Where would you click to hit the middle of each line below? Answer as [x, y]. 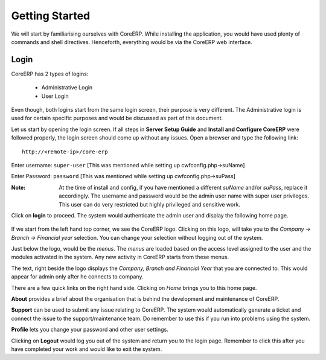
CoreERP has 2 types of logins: [50, 74]
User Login [55, 96]
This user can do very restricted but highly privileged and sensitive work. [150, 204]
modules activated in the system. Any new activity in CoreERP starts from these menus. [120, 257]
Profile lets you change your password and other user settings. [90, 330]
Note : [18, 187]
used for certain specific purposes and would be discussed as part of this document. [117, 118]
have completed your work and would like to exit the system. [87, 349]
